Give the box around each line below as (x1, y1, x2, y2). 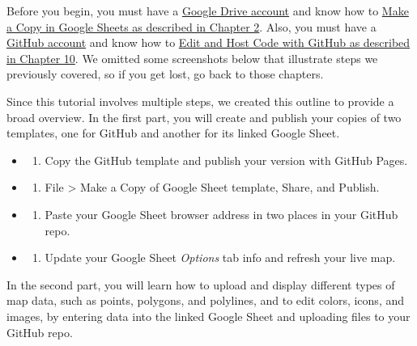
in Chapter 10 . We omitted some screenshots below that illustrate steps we (6, 49, 378, 66)
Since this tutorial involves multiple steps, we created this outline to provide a (6, 92, 394, 109)
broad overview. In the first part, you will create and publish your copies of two (6, 108, 402, 125)
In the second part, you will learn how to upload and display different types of (6, 276, 395, 293)
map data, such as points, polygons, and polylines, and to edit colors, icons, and (6, 292, 405, 309)
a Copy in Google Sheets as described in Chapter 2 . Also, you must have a (6, 18, 377, 35)
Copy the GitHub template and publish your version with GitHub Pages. (45, 151, 408, 168)
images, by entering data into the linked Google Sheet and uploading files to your (6, 307, 411, 324)
